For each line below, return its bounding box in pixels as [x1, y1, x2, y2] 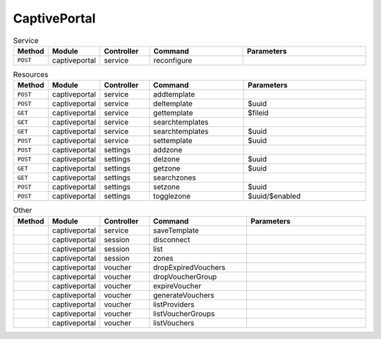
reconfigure [153, 55, 193, 65]
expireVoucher [152, 281, 202, 290]
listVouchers [152, 318, 195, 328]
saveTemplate [152, 226, 199, 235]
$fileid [247, 108, 269, 118]
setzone [152, 182, 180, 192]
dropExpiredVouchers [152, 262, 226, 272]
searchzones [152, 173, 197, 183]
